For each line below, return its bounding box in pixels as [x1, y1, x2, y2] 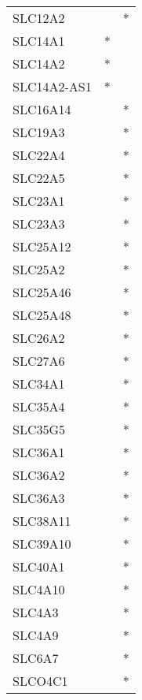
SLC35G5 [13, 420, 66, 438]
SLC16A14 [13, 100, 71, 118]
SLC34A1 [13, 374, 65, 393]
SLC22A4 [13, 146, 65, 164]
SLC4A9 [13, 626, 59, 644]
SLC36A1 [13, 443, 65, 461]
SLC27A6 [13, 352, 65, 370]
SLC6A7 [13, 649, 59, 667]
